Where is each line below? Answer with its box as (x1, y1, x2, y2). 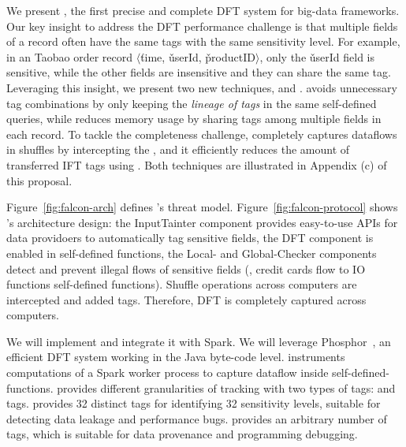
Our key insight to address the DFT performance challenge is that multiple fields (6, 17, 398, 34)
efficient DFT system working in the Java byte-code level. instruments (6, 348, 345, 365)
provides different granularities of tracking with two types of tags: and (57, 379, 396, 396)
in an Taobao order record (6, 48, 133, 65)
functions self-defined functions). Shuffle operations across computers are (6, 276, 357, 292)
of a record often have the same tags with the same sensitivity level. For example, (6, 33, 400, 50)
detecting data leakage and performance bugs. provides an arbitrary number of (6, 410, 387, 427)
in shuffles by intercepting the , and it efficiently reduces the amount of (6, 141, 350, 158)
